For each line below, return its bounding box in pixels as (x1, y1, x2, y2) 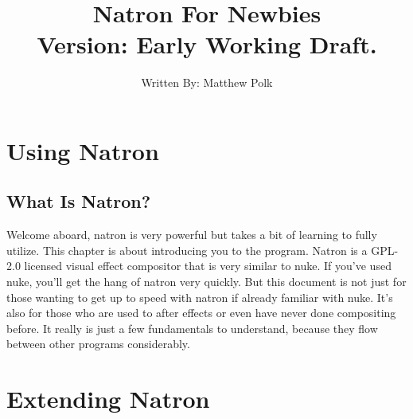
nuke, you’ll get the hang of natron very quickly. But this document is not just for (6, 273, 407, 290)
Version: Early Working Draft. (37, 28, 377, 61)
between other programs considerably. (6, 335, 190, 352)
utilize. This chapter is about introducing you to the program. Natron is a (6, 241, 368, 258)
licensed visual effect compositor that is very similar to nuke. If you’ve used (24, 257, 392, 274)
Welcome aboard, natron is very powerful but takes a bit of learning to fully (6, 226, 377, 243)
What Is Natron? (6, 189, 151, 213)
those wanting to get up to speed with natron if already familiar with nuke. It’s (6, 288, 393, 305)
